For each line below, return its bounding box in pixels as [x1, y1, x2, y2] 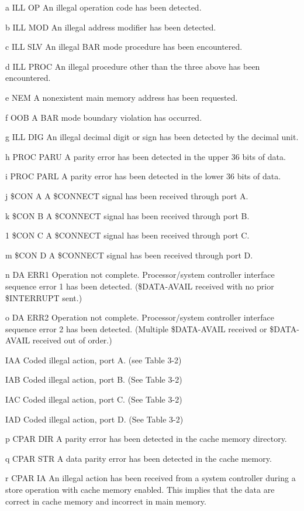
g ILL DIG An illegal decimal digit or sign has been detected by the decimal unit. [5, 131, 299, 143]
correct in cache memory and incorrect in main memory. [5, 495, 206, 507]
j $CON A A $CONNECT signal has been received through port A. [5, 189, 248, 202]
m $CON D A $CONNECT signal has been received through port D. [5, 248, 253, 261]
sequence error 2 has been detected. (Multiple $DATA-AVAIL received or [5, 322, 267, 335]
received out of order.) [32, 334, 112, 346]
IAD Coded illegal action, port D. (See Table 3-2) [5, 413, 184, 425]
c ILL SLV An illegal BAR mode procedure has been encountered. [5, 40, 243, 53]
